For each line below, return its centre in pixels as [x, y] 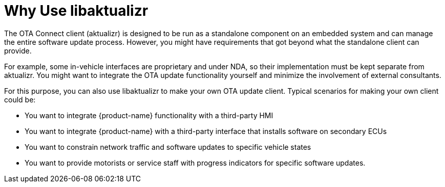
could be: [20, 99]
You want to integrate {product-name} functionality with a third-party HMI [149, 115]
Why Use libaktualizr [76, 11]
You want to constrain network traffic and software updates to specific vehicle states [168, 147]
